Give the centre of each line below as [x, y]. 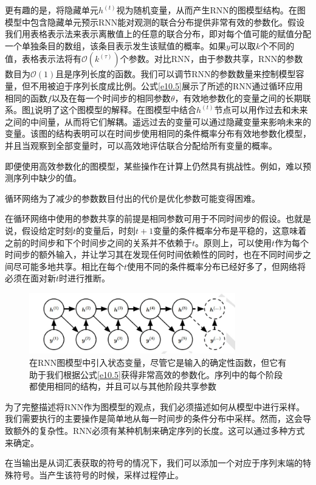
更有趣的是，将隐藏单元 [52, 10]
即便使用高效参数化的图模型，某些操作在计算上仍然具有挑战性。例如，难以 [154, 166]
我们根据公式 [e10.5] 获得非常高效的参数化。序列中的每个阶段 [164, 374]
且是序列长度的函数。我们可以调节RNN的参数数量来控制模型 [176, 74]
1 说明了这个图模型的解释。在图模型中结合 [113, 110]
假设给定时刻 [47, 230]
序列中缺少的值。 [47, 178]
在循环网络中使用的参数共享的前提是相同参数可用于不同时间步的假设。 [145, 218]
